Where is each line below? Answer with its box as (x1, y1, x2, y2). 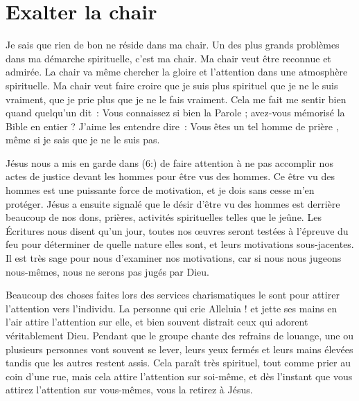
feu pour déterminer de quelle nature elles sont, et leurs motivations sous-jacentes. (6, 237, 354, 251)
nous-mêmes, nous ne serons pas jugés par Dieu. (6, 264, 209, 278)
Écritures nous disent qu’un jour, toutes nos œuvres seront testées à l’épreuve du (6, 223, 349, 238)
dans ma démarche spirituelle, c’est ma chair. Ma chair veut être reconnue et (6, 51, 331, 65)
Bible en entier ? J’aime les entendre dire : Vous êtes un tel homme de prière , (6, 118, 339, 133)
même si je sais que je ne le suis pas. (6, 132, 160, 147)
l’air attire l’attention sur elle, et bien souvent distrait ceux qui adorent (6, 314, 308, 329)
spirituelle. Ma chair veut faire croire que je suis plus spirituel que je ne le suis (6, 78, 338, 92)
